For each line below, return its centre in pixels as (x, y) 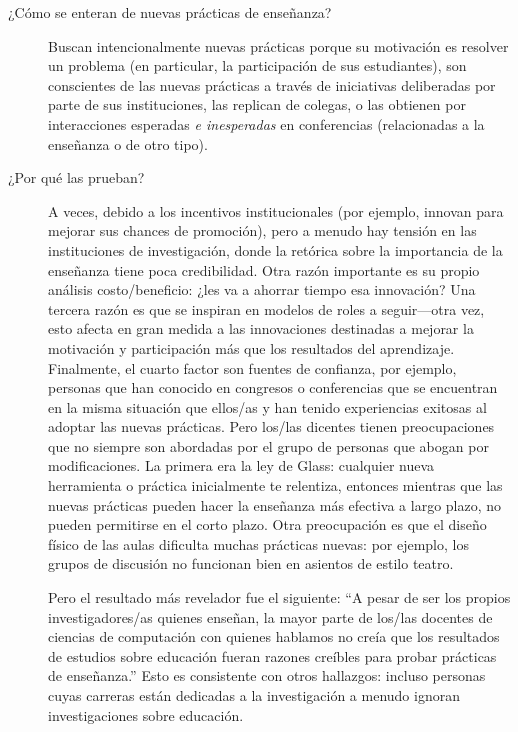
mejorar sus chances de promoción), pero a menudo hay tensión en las (262, 230)
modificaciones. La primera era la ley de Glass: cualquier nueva (241, 465)
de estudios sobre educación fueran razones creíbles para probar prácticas (272, 655)
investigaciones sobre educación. (146, 714)
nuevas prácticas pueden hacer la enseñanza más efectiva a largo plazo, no (275, 504)
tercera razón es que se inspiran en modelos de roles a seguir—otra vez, (266, 308)
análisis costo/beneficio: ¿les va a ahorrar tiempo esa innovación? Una (262, 289)
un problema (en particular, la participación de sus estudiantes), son (257, 65)
